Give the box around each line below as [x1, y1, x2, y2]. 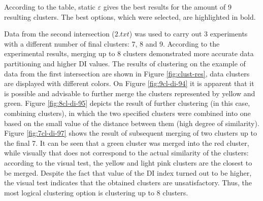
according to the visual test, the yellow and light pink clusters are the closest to [4, 157, 252, 168]
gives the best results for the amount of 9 [103, 2, 232, 12]
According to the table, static [4, 2, 95, 12]
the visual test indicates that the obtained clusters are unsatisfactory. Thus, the [4, 177, 252, 188]
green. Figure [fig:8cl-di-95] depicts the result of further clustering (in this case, [4, 98, 250, 108]
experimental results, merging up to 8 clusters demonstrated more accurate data [4, 48, 254, 59]
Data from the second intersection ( [4, 28, 115, 39]
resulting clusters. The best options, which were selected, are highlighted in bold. [4, 11, 256, 22]
